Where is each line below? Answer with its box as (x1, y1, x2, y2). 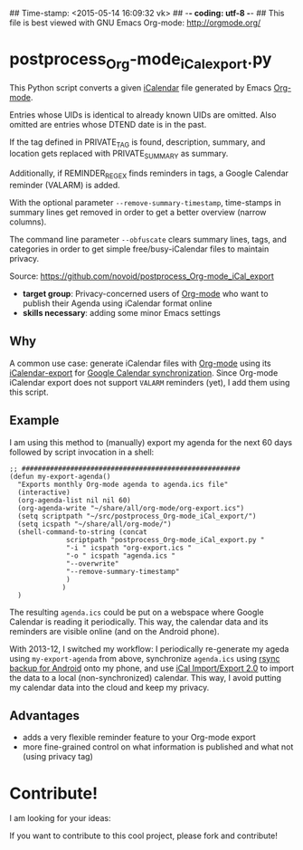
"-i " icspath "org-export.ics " (66, 543, 193, 552)
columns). (9, 216, 47, 227)
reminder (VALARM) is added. (9, 179, 120, 190)
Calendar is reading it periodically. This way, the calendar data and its (9, 616, 269, 627)
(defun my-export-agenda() (9, 472, 111, 481)
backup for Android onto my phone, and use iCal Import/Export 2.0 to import (9, 663, 295, 673)
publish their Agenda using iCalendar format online (22, 298, 213, 309)
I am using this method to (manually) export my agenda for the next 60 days (9, 436, 292, 447)
